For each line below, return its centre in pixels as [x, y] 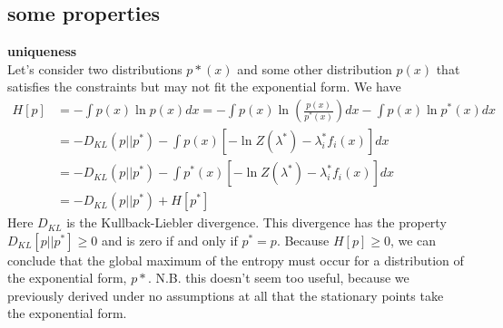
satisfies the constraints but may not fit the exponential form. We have [204, 87]
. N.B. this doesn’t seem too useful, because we [278, 278]
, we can [413, 240]
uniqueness [42, 51]
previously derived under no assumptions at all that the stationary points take [226, 295]
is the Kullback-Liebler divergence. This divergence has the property [256, 222]
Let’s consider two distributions [95, 68]
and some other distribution [315, 68]
